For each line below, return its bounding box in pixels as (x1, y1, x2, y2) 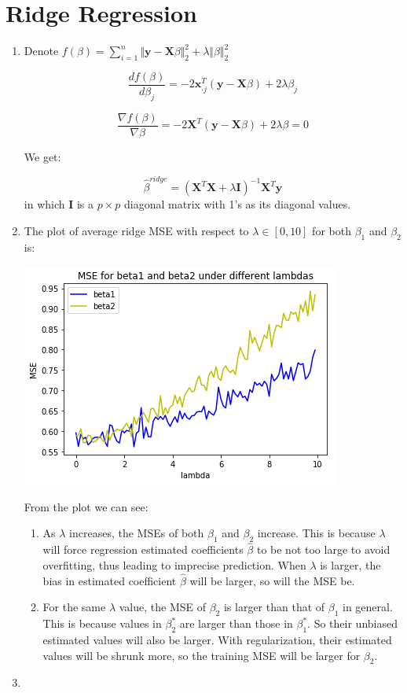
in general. (343, 599, 393, 615)
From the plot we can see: (24, 498, 148, 514)
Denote (24, 42, 59, 59)
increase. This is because (257, 525, 376, 541)
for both (312, 222, 351, 238)
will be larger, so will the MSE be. (189, 572, 355, 588)
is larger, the (320, 556, 381, 573)
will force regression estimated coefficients (42, 541, 244, 558)
